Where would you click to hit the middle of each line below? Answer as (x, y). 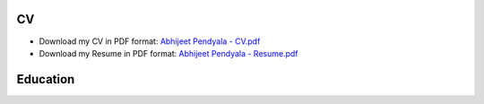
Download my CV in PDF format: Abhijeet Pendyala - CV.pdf (150, 41)
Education (46, 79)
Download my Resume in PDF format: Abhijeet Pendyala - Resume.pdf (169, 53)
